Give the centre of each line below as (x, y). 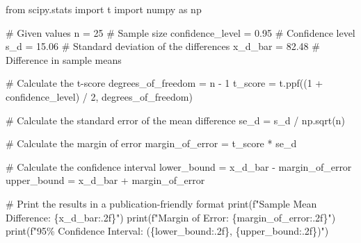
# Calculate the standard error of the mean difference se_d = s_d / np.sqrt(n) (175, 120)
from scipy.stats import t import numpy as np (104, 9)
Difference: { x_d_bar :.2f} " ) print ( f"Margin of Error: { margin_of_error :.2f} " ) (171, 217)
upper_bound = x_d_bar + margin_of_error (105, 180)
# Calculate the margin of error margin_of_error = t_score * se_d (151, 143)
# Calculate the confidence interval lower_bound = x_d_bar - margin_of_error (179, 166)
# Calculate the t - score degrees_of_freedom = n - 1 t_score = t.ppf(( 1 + (165, 83)
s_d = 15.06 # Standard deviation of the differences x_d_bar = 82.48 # (163, 46)
